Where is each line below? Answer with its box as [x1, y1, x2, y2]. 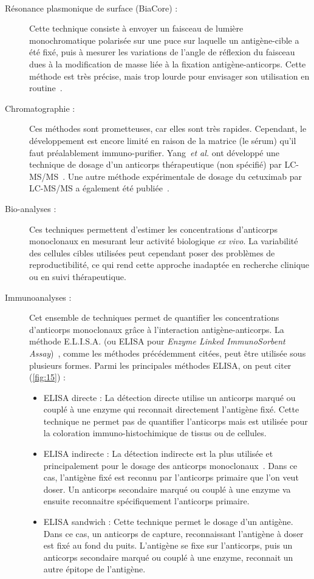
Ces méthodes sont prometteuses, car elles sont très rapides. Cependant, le [29, 122, 307, 135]
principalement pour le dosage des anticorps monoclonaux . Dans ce [43, 459, 298, 471]
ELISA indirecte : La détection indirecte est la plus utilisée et [43, 447, 273, 460]
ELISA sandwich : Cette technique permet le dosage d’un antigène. [43, 515, 293, 528]
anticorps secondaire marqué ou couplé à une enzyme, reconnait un [43, 550, 293, 563]
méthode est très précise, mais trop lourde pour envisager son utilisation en [29, 69, 310, 82]
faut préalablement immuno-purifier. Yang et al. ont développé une [29, 146, 280, 159]
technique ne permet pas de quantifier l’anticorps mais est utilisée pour [43, 414, 308, 427]
